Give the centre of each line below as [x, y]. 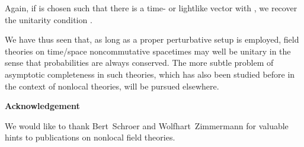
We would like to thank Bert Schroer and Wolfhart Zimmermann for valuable [147, 125]
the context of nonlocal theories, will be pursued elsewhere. [112, 86]
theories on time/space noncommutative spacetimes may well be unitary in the [148, 51]
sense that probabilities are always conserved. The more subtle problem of [139, 63]
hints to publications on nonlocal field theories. [90, 137]
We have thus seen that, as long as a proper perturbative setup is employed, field [152, 39]
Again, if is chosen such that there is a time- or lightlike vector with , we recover [151, 8]
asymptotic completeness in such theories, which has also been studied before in [150, 74]
